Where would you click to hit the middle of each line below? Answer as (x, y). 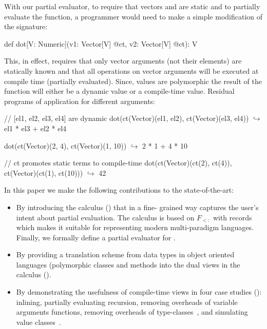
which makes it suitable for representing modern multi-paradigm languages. (135, 227)
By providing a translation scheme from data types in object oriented (125, 254)
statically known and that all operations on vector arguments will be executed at (131, 70)
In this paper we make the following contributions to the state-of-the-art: (119, 190)
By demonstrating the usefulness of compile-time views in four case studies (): (139, 292)
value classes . (39, 322)
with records (232, 217)
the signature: (26, 26)
